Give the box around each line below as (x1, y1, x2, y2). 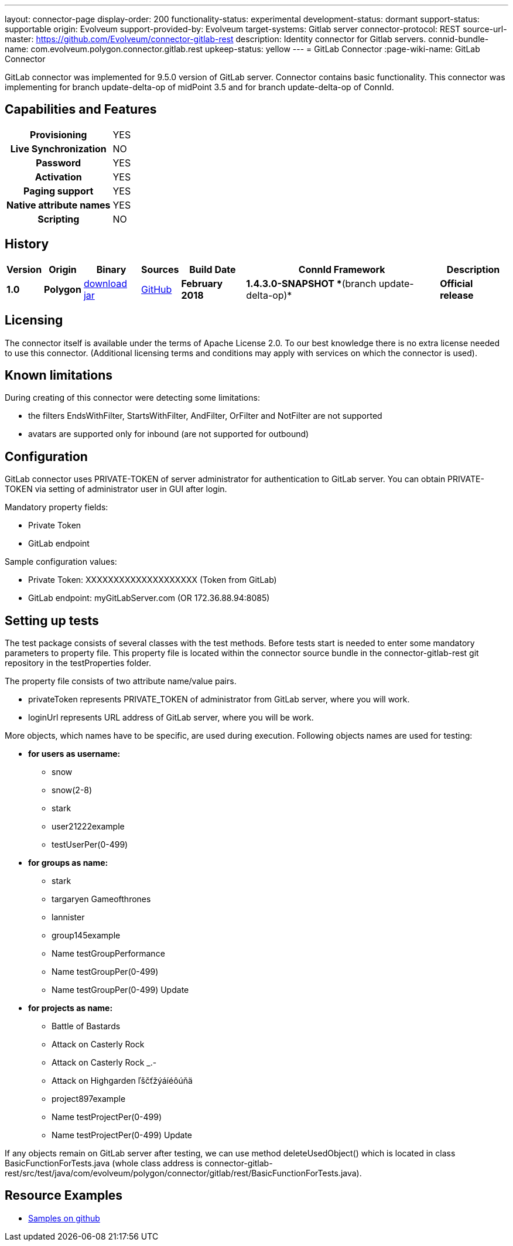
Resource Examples (5, 1188, 123, 1203)
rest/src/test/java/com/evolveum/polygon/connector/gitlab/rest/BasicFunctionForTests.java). (5, 1168, 362, 1179)
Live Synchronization (10, 142, 107, 155)
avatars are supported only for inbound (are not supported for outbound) (28, 429, 309, 439)
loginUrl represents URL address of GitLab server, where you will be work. (28, 712, 314, 723)
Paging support (23, 185, 94, 197)
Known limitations (5, 367, 112, 383)
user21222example (52, 821, 125, 832)
